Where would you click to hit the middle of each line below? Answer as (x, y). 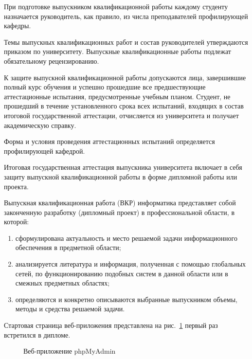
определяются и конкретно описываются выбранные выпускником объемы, (126, 299)
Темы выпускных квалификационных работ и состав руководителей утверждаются (126, 42)
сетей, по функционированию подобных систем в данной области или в (122, 273)
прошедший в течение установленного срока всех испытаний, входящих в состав (124, 106)
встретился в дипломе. (37, 334)
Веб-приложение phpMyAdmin (70, 351)
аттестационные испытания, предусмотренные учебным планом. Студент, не (117, 96)
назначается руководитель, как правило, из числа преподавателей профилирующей (126, 16)
